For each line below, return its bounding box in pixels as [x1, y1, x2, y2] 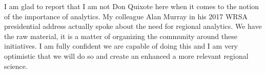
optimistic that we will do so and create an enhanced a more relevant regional [4, 50, 249, 61]
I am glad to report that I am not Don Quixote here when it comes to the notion [4, 1, 259, 11]
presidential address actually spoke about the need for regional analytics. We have [4, 21, 262, 31]
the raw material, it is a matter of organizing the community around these [4, 30, 237, 41]
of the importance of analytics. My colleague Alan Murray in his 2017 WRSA [4, 11, 248, 21]
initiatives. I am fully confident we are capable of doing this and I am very [4, 41, 238, 51]
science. [4, 60, 28, 71]
